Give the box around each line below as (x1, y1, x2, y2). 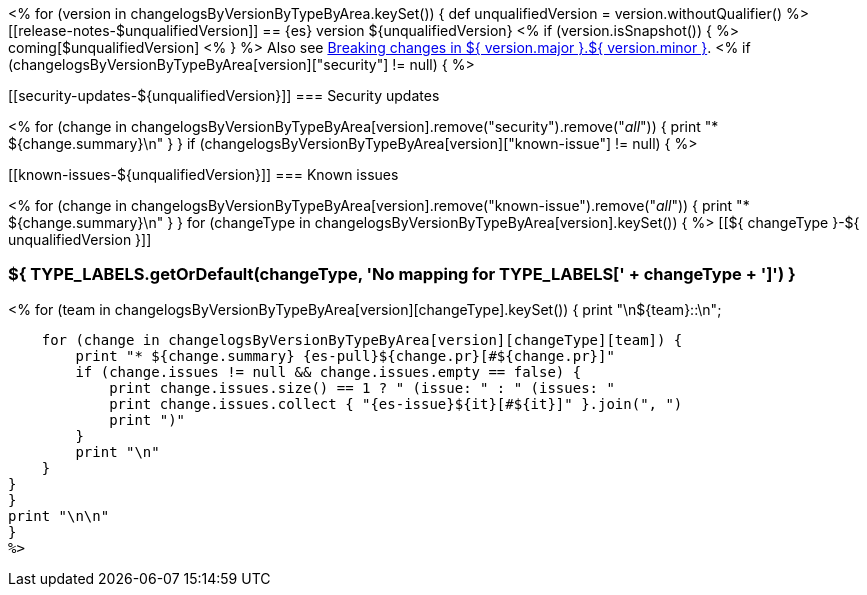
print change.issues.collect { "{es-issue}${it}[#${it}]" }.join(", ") (109, 395, 683, 412)
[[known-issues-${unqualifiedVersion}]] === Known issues (8, 166, 399, 183)
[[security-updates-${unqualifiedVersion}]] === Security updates (8, 87, 440, 104)
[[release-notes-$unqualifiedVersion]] (8, 22, 259, 39)
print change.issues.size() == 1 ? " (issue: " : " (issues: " (109, 379, 615, 396)
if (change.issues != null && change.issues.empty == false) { (75, 363, 582, 380)
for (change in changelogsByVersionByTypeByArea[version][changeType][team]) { (41, 331, 683, 348)
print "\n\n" (8, 507, 110, 524)
